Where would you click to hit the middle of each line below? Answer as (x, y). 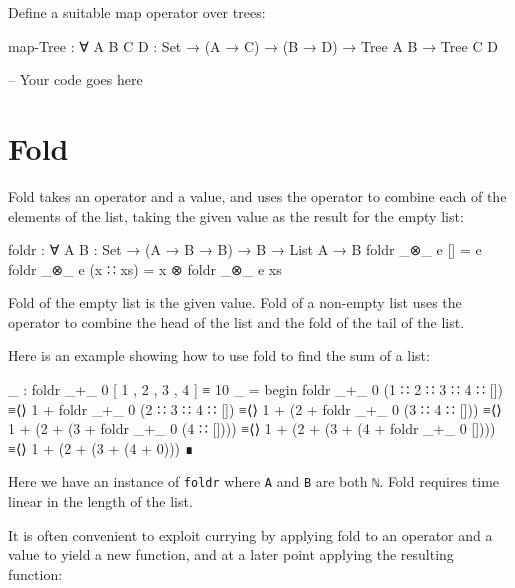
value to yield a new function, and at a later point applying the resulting (231, 554)
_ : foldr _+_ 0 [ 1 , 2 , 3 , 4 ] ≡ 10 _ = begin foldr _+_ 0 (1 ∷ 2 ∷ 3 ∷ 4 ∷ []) (256, 389)
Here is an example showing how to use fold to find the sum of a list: (219, 355)
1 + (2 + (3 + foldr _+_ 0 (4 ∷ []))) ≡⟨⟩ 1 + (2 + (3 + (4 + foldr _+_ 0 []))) (252, 428)
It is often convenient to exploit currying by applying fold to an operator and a (250, 534)
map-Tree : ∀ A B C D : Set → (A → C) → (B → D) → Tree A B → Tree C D (253, 45)
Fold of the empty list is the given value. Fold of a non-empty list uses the (235, 302)
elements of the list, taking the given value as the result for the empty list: (236, 215)
